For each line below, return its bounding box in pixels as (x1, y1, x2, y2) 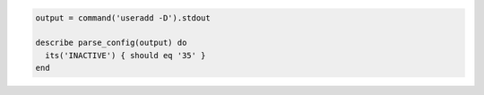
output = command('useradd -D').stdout (35, 13, 211, 22)
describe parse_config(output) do (35, 38, 187, 48)
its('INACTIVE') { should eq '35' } (45, 50, 206, 60)
